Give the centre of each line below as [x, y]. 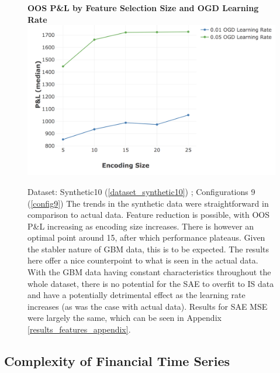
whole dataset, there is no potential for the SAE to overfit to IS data [151, 283]
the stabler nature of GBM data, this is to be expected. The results [148, 249]
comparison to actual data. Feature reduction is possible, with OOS [149, 215]
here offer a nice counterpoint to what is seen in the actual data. [143, 260]
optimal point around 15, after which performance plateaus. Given [146, 237]
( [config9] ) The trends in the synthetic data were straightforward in [148, 203]
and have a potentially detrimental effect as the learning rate [136, 295]
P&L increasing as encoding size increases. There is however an [141, 226]
